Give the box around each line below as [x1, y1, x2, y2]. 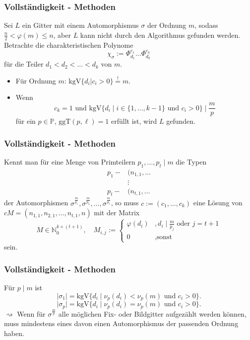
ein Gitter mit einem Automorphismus [22, 20, 139, 30]
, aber [53, 29, 71, 40]
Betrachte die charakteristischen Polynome [4, 39, 133, 50]
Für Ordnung [15, 75, 56, 85]
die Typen [176, 156, 207, 167]
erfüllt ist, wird [111, 116, 157, 126]
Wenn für [17, 308, 46, 319]
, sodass [194, 20, 218, 30]
